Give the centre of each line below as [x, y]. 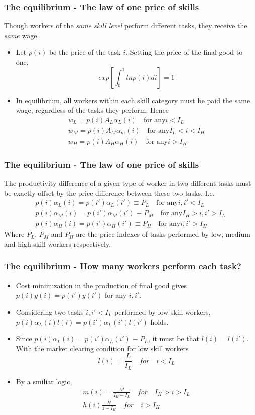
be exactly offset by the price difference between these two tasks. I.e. [109, 192]
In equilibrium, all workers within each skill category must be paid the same [133, 100]
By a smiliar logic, [44, 381]
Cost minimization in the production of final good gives [101, 285]
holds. [159, 321]
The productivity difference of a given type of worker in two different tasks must [128, 183]
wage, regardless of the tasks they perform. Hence [92, 110]
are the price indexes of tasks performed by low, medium [163, 234]
